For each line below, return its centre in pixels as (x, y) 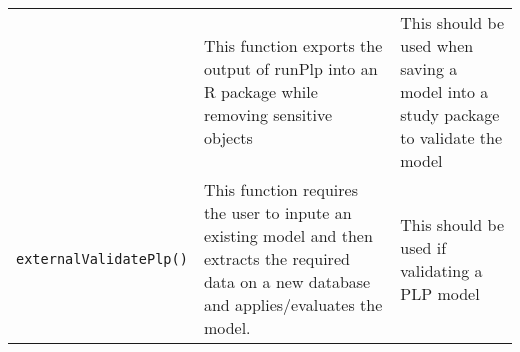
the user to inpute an (277, 212)
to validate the (451, 137)
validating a (441, 270)
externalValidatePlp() (102, 258)
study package (450, 114)
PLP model (440, 293)
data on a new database (287, 281)
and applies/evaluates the (293, 304)
